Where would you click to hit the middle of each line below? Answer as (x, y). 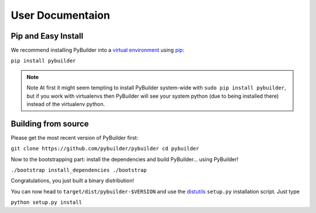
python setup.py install (46, 202)
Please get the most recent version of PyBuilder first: (75, 138)
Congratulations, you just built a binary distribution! (73, 181)
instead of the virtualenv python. (66, 104)
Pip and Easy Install (47, 36)
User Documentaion (61, 15)
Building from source (50, 124)
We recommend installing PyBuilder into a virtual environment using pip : (97, 50)
